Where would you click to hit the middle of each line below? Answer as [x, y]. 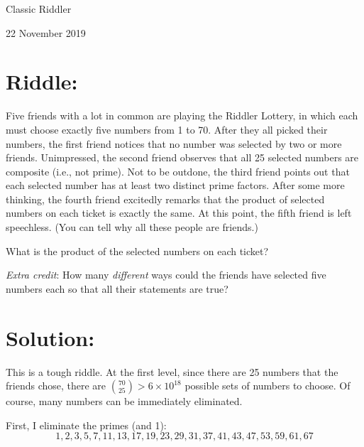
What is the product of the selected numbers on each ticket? [137, 251]
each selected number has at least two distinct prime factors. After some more [175, 185]
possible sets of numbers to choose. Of [268, 386]
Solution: [50, 337]
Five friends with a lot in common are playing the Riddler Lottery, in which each [182, 115]
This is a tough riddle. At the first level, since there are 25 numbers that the [172, 371]
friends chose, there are [56, 386]
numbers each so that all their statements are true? [117, 288]
